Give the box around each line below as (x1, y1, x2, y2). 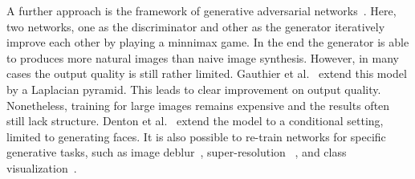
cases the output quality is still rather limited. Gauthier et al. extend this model (6, 65, 407, 82)
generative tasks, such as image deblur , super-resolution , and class (6, 144, 347, 161)
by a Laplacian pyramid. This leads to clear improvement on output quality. (6, 80, 381, 97)
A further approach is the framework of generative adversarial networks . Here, (6, 2, 397, 18)
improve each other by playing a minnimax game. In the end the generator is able (6, 34, 409, 51)
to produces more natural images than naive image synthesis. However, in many (6, 49, 399, 66)
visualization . (6, 159, 77, 176)
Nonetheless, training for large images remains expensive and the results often (6, 96, 390, 113)
